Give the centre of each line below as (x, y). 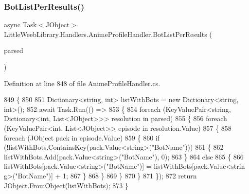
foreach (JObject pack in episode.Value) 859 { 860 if (82, 137)
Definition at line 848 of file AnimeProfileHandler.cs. (82, 83)
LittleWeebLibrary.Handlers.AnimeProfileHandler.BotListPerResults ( (108, 34)
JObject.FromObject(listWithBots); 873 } (66, 185)
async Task (20, 25)
